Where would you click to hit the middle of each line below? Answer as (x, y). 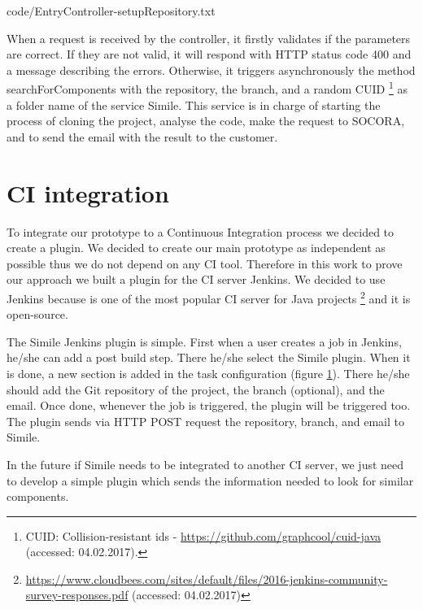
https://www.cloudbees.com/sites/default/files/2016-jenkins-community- (207, 579)
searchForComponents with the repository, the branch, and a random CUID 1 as (207, 88)
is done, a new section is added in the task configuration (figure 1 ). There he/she (208, 373)
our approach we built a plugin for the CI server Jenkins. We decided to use (196, 279)
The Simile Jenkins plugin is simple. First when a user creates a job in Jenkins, (204, 341)
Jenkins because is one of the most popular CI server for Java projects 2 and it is (209, 297)
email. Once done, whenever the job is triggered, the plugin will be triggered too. (209, 405)
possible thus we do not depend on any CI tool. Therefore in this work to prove (205, 263)
